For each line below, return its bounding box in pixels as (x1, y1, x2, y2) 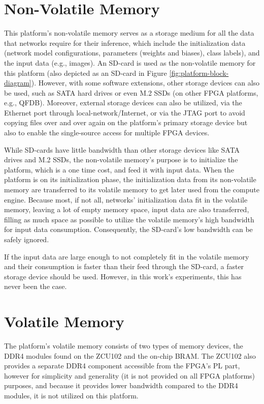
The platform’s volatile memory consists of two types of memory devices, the (4, 340, 243, 351)
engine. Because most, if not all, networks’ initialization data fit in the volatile (4, 194, 248, 205)
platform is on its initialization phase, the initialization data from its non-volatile (4, 174, 256, 185)
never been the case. (4, 281, 67, 292)
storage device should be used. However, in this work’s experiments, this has (4, 271, 242, 281)
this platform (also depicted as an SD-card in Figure (4, 67, 167, 78)
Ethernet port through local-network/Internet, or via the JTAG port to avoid (4, 107, 245, 118)
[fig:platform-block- (169, 67, 229, 78)
